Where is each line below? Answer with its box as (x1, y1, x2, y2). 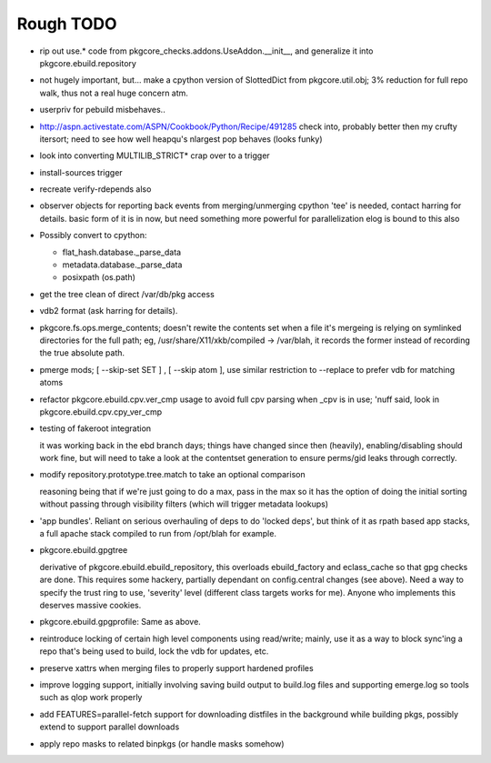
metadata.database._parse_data (62, 259, 183, 270)
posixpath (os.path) (62, 272, 136, 283)
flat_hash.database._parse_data (62, 246, 182, 257)
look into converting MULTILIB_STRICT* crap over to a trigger (39, 150, 270, 161)
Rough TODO (16, 14, 117, 34)
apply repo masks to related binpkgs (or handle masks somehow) (39, 738, 286, 749)
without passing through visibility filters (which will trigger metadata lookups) (39, 498, 329, 509)
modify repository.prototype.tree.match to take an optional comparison (39, 469, 306, 480)
